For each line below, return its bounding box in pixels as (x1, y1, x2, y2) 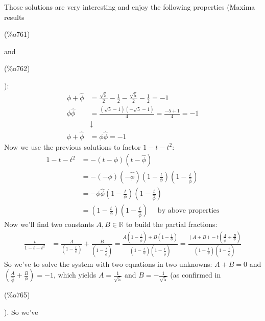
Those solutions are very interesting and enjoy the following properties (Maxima (4, 2, 255, 12)
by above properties (157, 207, 220, 215)
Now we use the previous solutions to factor (4, 141, 141, 152)
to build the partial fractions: (126, 219, 218, 230)
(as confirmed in (170, 269, 221, 280)
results (4, 11, 25, 22)
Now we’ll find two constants (4, 219, 94, 230)
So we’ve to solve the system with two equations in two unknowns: (4, 258, 212, 269)
